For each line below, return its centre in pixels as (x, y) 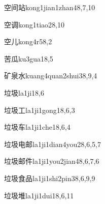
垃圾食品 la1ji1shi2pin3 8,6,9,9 (50, 178)
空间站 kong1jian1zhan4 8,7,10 (50, 7)
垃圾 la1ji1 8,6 (24, 92)
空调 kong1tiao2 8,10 (34, 24)
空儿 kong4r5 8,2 (28, 41)
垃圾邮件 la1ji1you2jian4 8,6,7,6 (52, 161)
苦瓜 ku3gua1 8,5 (29, 58)
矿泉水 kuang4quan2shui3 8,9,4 (51, 76)
